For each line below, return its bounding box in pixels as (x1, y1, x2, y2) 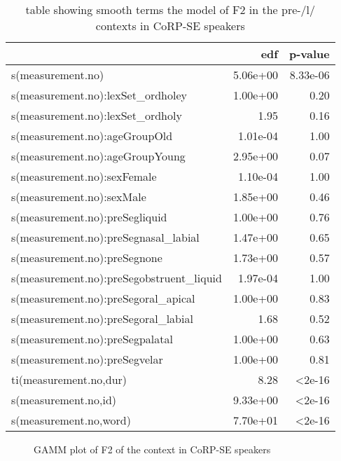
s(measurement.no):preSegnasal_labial (11, 229, 200, 245)
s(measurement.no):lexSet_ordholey (11, 87, 187, 103)
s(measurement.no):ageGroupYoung (11, 148, 186, 164)
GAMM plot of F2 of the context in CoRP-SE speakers (34, 442, 271, 456)
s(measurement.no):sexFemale (11, 168, 157, 184)
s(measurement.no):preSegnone (11, 249, 162, 266)
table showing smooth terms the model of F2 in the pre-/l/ (25, 1, 316, 18)
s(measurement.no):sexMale (11, 188, 146, 205)
